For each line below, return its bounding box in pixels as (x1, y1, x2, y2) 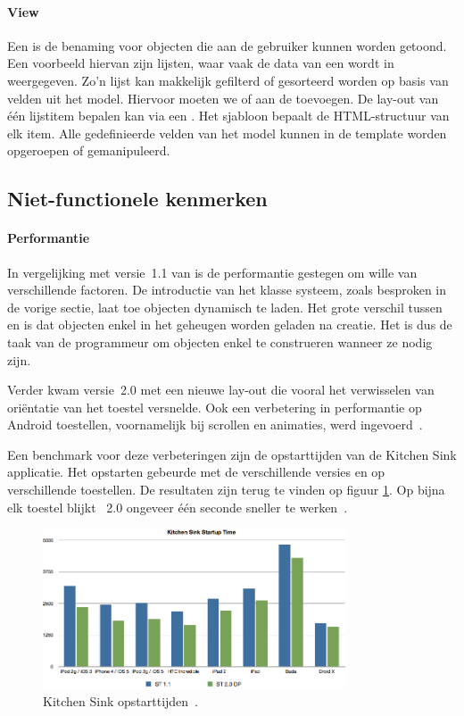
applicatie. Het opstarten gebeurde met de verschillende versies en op (7, 462, 385, 481)
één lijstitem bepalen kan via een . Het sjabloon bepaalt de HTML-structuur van (7, 106, 450, 125)
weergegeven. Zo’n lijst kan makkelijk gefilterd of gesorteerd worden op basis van (7, 71, 449, 89)
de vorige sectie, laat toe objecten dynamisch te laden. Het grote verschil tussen (7, 297, 443, 316)
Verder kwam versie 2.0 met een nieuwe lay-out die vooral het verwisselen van (7, 380, 435, 399)
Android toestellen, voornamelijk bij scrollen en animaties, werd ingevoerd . (7, 415, 423, 434)
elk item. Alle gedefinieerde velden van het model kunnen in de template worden (7, 123, 447, 142)
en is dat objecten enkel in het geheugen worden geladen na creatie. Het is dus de (7, 315, 452, 334)
